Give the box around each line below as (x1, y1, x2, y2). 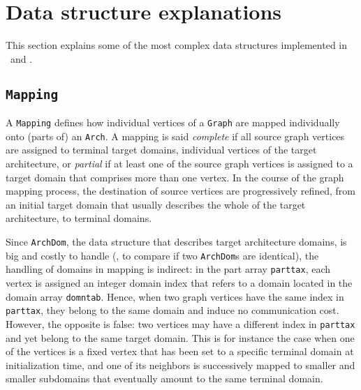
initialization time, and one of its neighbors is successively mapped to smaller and (6, 357, 355, 372)
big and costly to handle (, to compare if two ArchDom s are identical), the (6, 248, 319, 262)
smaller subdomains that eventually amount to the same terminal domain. (6, 371, 323, 386)
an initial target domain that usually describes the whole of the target (6, 197, 306, 211)
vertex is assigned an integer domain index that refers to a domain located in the (6, 275, 353, 290)
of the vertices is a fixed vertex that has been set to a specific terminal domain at (6, 344, 354, 359)
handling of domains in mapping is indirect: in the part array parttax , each (6, 262, 331, 276)
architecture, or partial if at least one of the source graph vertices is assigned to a (6, 156, 353, 170)
